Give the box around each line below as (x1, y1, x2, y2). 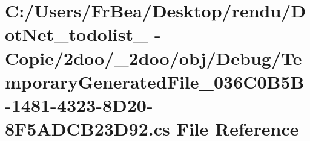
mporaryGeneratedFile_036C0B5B (5, 69, 305, 93)
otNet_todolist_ (5, 22, 148, 46)
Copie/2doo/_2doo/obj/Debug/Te (5, 45, 302, 70)
